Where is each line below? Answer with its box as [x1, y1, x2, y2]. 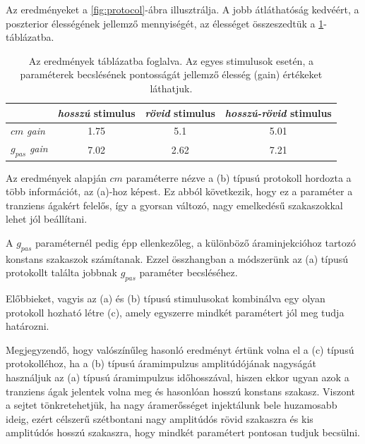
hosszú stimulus [57, 105, 136, 120]
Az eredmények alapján [6, 170, 107, 185]
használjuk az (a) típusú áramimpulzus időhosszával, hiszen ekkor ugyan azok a [6, 370, 349, 385]
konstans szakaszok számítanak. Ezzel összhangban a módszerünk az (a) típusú [6, 251, 349, 266]
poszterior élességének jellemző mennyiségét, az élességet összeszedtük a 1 [6, 16, 324, 30]
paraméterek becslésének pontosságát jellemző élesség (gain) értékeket [20, 67, 323, 82]
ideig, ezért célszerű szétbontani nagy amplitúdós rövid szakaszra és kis [6, 411, 313, 426]
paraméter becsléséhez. [139, 265, 238, 280]
